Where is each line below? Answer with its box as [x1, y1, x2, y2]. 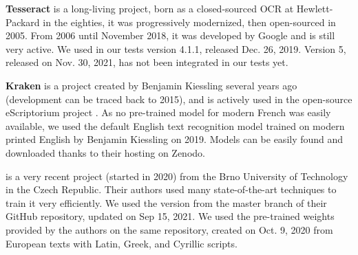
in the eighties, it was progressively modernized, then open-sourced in [43, 14, 336, 29]
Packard [6, 14, 40, 29]
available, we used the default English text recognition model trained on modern [6, 118, 345, 133]
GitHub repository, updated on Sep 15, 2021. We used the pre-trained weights [6, 209, 335, 223]
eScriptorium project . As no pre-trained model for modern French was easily [6, 105, 331, 120]
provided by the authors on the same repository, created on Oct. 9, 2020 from [6, 222, 333, 236]
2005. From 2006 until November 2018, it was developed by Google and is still [6, 28, 335, 43]
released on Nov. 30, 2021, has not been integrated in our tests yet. [6, 55, 288, 69]
